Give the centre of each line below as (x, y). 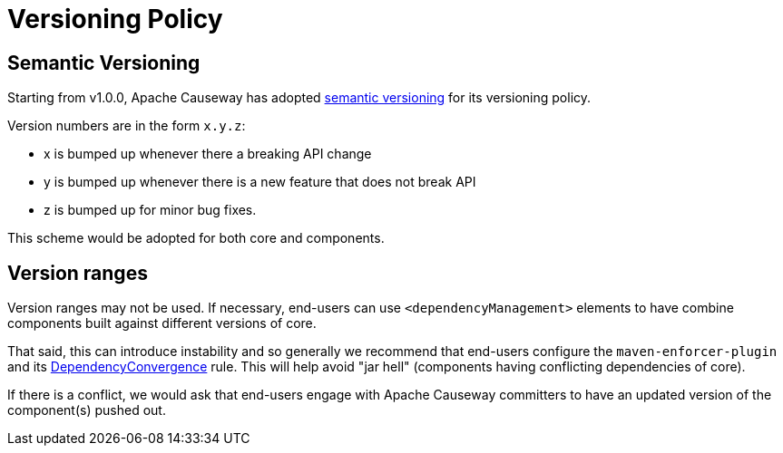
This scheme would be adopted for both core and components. (196, 238)
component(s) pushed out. (87, 410)
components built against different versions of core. (162, 323)
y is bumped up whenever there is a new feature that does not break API (260, 182)
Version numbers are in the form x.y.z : (127, 126)
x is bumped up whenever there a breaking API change (208, 154)
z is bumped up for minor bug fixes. (150, 210)
